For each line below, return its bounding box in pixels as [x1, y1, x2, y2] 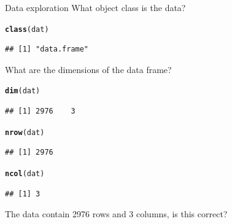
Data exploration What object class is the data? [5, 1, 186, 14]
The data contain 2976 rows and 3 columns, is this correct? [5, 207, 228, 220]
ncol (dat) [5, 169, 45, 178]
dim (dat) [5, 87, 41, 96]
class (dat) [5, 25, 49, 34]
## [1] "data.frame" [5, 45, 89, 54]
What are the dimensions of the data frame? [5, 63, 172, 75]
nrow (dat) [5, 128, 45, 137]
